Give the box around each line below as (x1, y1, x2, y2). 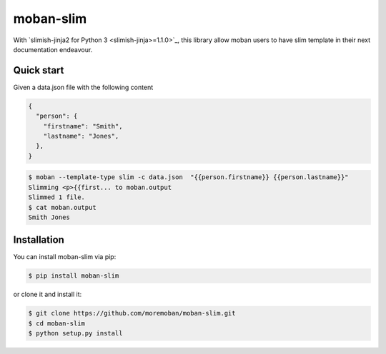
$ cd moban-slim (28, 319, 86, 328)
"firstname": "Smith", (43, 122, 123, 130)
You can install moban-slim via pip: (13, 253, 117, 261)
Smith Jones (28, 213, 71, 221)
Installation (13, 234, 64, 246)
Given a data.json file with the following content (13, 83, 154, 91)
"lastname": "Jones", (43, 132, 119, 140)
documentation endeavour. (13, 45, 93, 54)
